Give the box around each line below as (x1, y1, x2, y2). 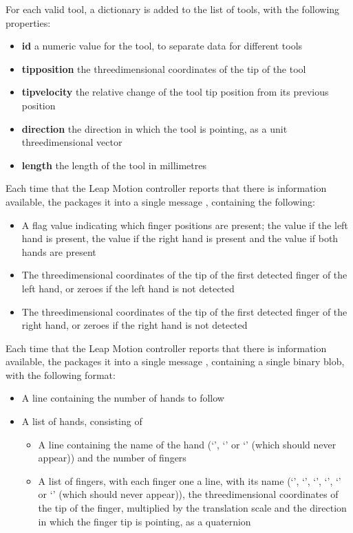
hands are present (21, 244, 96, 259)
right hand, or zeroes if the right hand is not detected (21, 318, 248, 332)
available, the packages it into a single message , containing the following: (6, 194, 315, 208)
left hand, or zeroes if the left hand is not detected (21, 281, 235, 295)
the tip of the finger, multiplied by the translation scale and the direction (38, 501, 347, 515)
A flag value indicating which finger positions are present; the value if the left (21, 217, 348, 232)
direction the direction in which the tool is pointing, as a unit (21, 121, 288, 135)
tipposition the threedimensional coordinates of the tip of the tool (21, 61, 306, 76)
